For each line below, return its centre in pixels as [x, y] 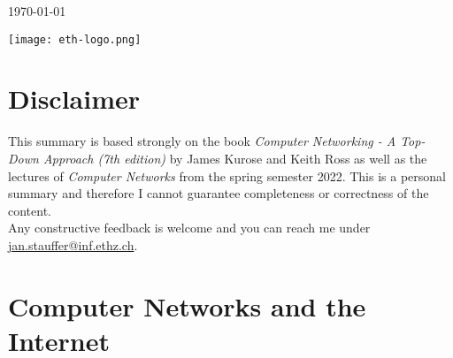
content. [30, 210]
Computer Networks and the [187, 305]
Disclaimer [74, 99]
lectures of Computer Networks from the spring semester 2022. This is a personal [227, 175]
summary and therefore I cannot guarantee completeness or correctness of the [219, 193]
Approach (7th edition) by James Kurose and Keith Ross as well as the [235, 158]
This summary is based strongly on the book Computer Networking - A [202, 141]
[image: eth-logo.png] [75, 39]
